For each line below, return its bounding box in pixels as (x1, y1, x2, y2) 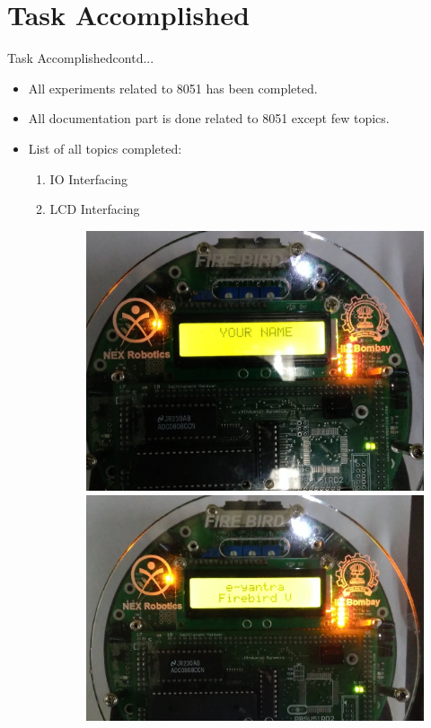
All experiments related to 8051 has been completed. (28, 78, 318, 97)
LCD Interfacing (49, 200, 140, 218)
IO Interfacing (49, 169, 128, 188)
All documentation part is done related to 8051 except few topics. (28, 109, 390, 128)
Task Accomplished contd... (7, 49, 154, 67)
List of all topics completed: (28, 138, 182, 157)
